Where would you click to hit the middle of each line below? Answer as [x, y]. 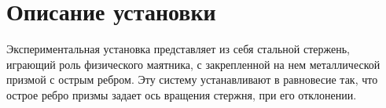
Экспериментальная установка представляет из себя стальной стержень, [178, 49]
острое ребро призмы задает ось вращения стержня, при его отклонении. [182, 94]
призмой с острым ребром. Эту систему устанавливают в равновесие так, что [192, 79]
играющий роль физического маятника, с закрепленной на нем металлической [193, 64]
